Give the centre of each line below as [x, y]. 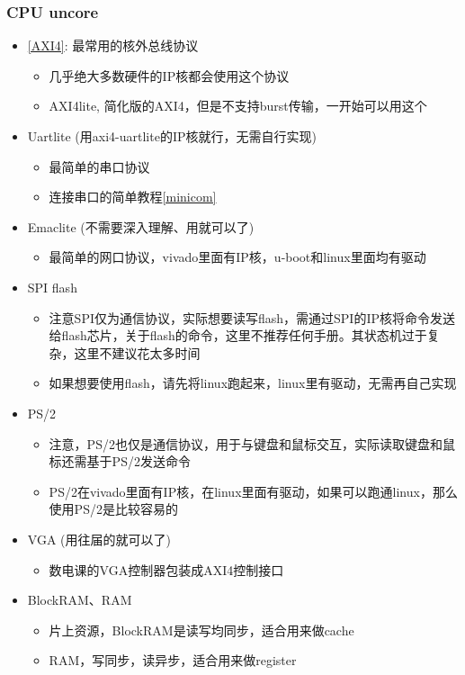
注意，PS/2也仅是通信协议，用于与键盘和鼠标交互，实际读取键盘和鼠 [252, 443]
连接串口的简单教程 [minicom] [133, 197]
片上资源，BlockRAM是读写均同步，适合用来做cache [201, 630]
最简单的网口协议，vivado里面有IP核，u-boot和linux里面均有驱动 [237, 257]
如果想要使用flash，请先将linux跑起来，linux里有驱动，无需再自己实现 [253, 383]
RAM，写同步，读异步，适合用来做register [173, 660]
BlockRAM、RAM [80, 600]
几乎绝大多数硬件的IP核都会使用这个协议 [169, 75]
